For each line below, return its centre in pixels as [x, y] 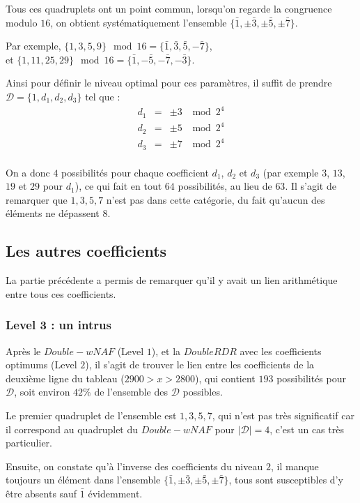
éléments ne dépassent [53, 213]
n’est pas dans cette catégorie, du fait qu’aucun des [216, 199]
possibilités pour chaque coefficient [135, 172]
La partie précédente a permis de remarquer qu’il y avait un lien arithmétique [172, 280]
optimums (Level [41, 365]
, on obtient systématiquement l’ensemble [139, 22]
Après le [23, 351]
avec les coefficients [281, 351]
